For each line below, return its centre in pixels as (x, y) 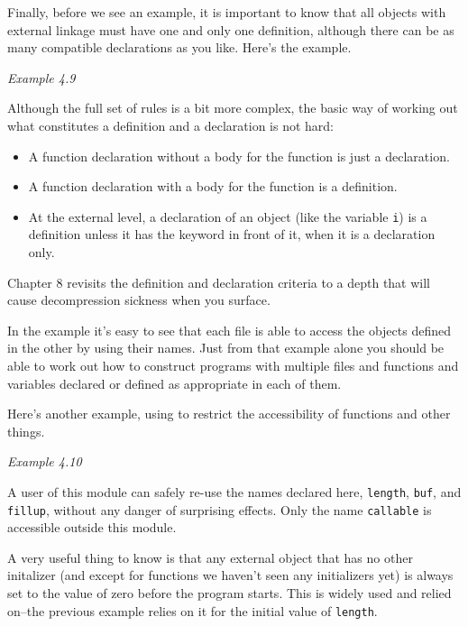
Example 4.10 (45, 461)
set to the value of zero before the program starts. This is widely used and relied (229, 593)
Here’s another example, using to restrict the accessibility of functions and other (229, 414)
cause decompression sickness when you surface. (139, 300)
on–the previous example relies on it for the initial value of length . (193, 610)
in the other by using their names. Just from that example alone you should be (226, 348)
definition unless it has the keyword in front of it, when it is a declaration (232, 234)
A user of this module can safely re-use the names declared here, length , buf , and (234, 491)
